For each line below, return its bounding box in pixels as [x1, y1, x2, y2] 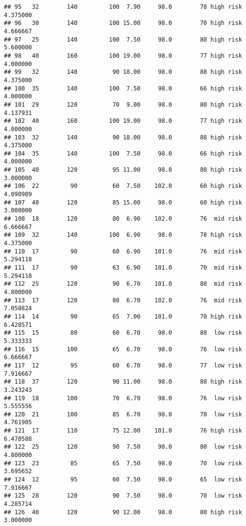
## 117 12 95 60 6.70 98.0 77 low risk [4, 362, 242, 369]
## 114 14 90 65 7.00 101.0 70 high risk [4, 313, 242, 320]
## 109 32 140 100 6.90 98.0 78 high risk [4, 231, 242, 239]
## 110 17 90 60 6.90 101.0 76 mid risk [4, 248, 242, 255]
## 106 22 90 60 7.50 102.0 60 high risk [4, 183, 242, 190]
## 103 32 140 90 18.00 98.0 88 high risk [4, 134, 242, 141]
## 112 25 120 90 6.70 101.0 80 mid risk [4, 280, 242, 288]
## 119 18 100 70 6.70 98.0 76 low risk [4, 394, 242, 402]
